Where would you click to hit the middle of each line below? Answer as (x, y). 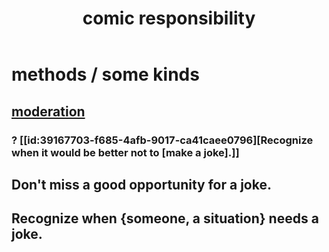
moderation (48, 111)
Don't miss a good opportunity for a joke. (141, 184)
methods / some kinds (105, 74)
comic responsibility (169, 18)
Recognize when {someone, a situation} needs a (165, 218)
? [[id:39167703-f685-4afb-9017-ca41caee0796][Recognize (162, 140)
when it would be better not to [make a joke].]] (125, 152)
